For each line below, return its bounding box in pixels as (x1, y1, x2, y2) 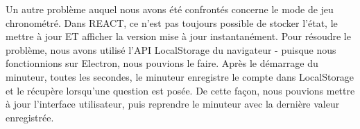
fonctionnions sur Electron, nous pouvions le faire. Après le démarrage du (6, 56, 318, 70)
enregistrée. (6, 110, 54, 124)
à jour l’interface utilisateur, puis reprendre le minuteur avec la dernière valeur (6, 97, 340, 111)
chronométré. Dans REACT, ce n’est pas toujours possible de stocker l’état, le (6, 15, 338, 30)
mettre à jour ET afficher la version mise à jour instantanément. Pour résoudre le (6, 29, 351, 43)
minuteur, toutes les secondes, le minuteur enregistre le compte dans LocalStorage (6, 69, 354, 83)
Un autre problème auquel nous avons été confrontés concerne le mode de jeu (6, 2, 334, 16)
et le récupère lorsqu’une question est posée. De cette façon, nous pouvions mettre (6, 83, 355, 97)
